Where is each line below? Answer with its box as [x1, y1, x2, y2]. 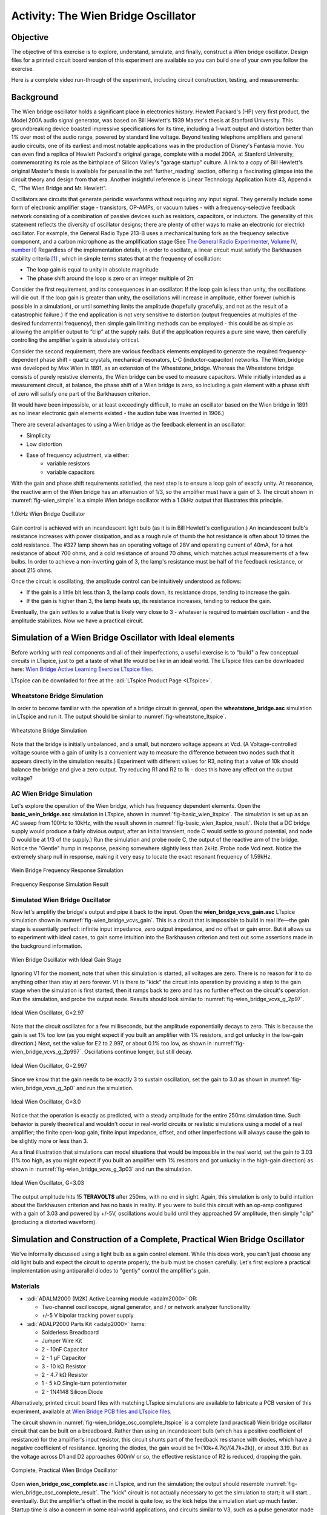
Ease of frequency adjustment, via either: [26, 451, 130, 459]
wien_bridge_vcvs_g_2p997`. [11, 1048, 83, 1056]
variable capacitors [47, 468, 95, 476]
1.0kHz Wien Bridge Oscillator [11, 510, 85, 518]
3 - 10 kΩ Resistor [41, 1362, 87, 1370]
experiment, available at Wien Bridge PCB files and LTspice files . [11, 1408, 172, 1415]
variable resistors [47, 460, 90, 467]
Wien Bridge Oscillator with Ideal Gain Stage [11, 956, 122, 963]
